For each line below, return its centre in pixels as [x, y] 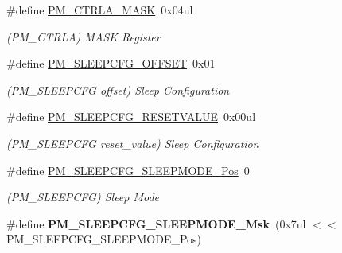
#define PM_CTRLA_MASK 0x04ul [100, 10]
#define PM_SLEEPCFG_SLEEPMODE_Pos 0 [128, 170]
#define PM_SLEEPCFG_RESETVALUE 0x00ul [131, 117]
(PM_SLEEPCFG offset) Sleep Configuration [118, 90]
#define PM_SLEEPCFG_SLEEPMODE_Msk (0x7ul [156, 223]
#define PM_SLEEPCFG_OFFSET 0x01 [111, 63]
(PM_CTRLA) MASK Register [84, 36]
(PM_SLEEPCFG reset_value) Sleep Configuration [133, 143]
